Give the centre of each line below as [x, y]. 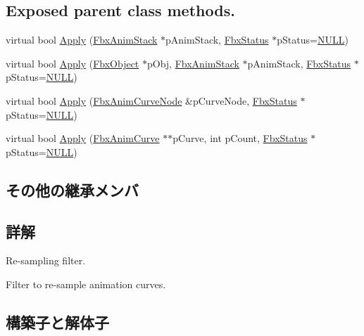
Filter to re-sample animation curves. [86, 284]
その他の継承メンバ [72, 189]
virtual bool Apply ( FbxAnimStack [82, 40]
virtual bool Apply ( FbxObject [73, 63]
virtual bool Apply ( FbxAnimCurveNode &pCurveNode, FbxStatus [151, 100]
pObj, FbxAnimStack [193, 63]
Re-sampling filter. [46, 260]
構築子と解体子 [57, 322]
